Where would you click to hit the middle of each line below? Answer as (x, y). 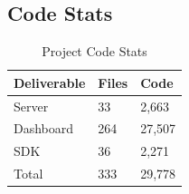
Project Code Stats (94, 51)
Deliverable (50, 82)
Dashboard (44, 128)
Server (31, 106)
